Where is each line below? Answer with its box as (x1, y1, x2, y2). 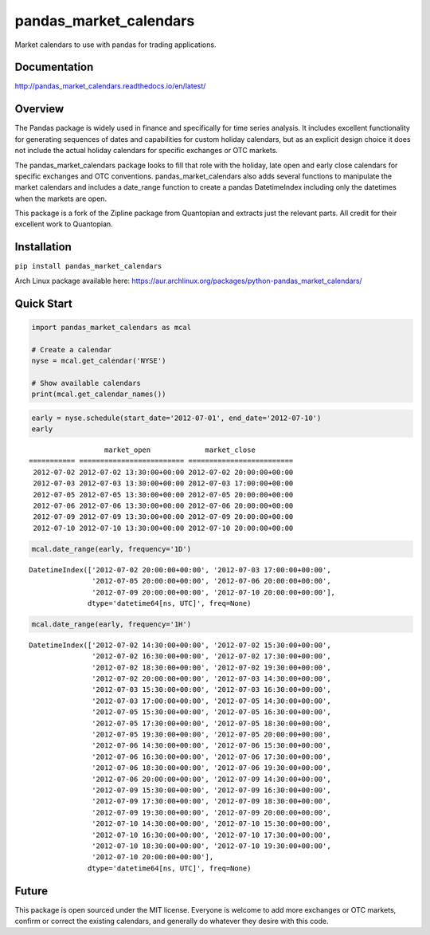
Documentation (14, 61, 94, 74)
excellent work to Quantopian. (14, 219, 113, 229)
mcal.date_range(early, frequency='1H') (31, 619, 191, 629)
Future (14, 884, 49, 898)
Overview (14, 102, 64, 116)
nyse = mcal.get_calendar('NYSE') (31, 356, 166, 365)
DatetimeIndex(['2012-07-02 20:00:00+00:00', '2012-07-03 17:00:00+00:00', (29, 565, 331, 574)
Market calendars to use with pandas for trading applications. (14, 40, 217, 49)
